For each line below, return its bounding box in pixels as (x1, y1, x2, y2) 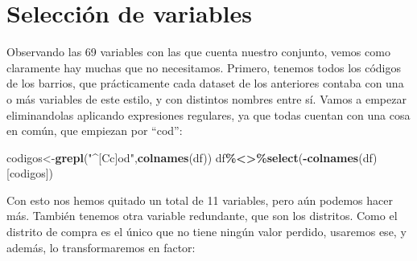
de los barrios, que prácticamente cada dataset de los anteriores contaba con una (6, 75, 404, 92)
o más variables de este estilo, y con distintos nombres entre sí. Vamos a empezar (6, 90, 407, 107)
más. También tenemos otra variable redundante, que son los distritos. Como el (6, 207, 398, 224)
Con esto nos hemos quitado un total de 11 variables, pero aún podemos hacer (6, 191, 393, 208)
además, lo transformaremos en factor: (6, 239, 196, 255)
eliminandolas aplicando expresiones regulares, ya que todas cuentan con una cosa (6, 106, 411, 123)
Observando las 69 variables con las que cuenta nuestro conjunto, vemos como (6, 43, 390, 60)
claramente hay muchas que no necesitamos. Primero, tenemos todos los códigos (6, 59, 401, 75)
